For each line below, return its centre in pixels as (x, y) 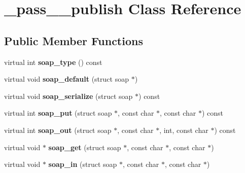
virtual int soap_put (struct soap (58, 113)
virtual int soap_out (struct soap (58, 130)
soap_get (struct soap (85, 147)
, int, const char (184, 130)
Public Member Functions (74, 40)
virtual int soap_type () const (53, 62)
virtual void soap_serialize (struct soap (68, 96)
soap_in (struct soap (83, 164)
